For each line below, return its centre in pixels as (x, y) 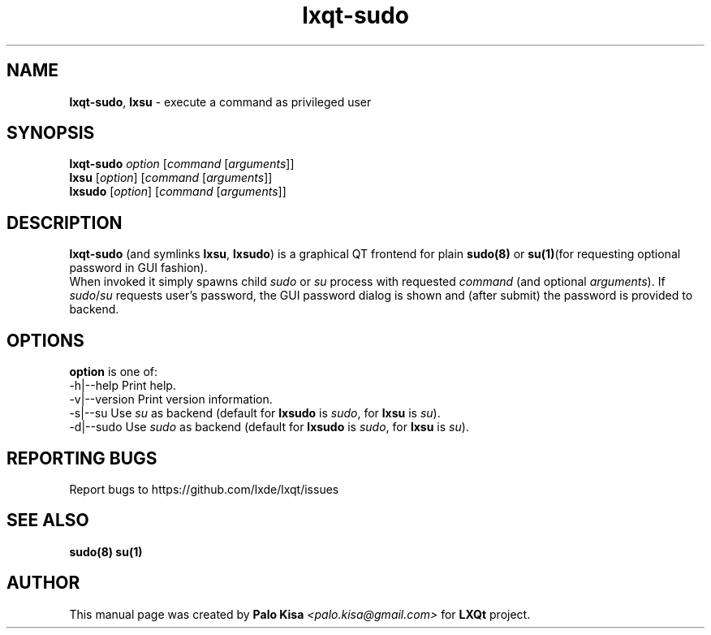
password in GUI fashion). (138, 268)
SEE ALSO (48, 521)
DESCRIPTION (65, 222)
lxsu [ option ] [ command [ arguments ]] (171, 178)
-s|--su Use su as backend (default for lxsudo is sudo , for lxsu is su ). (255, 413)
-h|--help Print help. (123, 386)
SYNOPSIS (51, 133)
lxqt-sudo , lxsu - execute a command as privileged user (220, 102)
